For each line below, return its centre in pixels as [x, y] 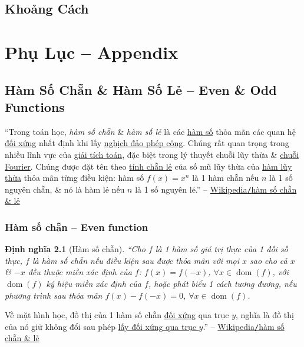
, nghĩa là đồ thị [265, 315]
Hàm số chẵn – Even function [77, 227]
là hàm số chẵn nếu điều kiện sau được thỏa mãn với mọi [136, 260]
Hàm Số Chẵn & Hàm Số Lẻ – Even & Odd [141, 89]
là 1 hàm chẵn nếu [226, 178]
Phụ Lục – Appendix [92, 52]
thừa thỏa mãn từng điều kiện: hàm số [75, 178]
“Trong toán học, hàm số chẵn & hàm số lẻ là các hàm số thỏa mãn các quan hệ [150, 131]
